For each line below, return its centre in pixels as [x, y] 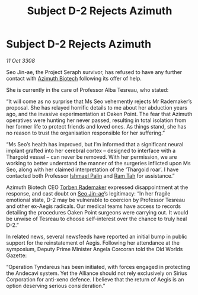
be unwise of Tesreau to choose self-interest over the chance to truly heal [97, 219]
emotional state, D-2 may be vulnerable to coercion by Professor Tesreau [96, 200]
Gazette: [17, 255]
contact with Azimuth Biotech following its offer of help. [74, 78]
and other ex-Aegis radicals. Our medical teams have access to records [94, 206]
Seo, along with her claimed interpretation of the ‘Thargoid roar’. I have [92, 169]
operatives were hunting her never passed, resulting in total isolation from [96, 120]
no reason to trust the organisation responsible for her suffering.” [85, 133]
